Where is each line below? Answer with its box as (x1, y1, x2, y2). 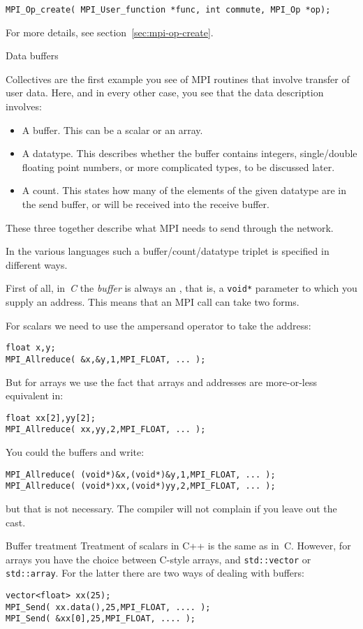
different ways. (6, 257, 68, 272)
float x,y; (6, 343, 56, 353)
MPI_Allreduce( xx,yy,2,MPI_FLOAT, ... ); (6, 424, 206, 435)
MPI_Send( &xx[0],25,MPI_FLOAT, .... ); (6, 614, 196, 624)
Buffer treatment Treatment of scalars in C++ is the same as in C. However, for (6, 538, 351, 553)
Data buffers (6, 48, 59, 63)
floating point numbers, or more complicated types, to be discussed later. (22, 159, 335, 174)
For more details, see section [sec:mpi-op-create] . (6, 24, 214, 39)
